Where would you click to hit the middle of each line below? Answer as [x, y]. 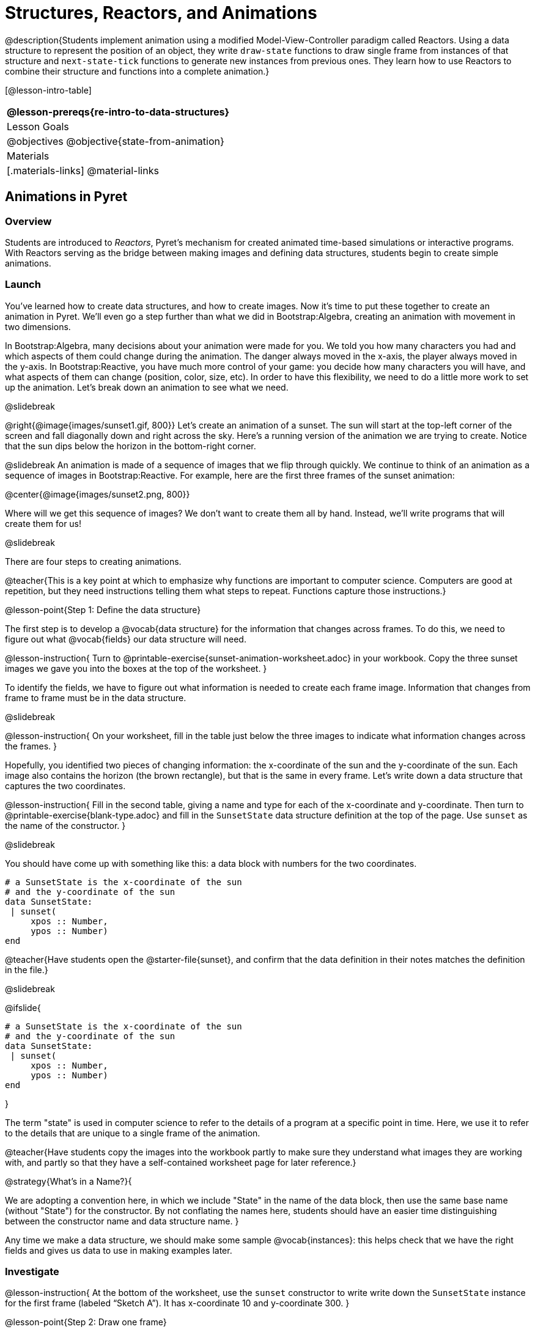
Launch [23, 285]
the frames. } [31, 746]
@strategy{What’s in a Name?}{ [68, 1181]
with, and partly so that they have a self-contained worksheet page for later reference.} [181, 1162]
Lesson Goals [38, 126]
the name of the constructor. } [65, 825]
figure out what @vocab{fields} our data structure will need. [126, 639]
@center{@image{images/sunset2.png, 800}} [98, 494]
